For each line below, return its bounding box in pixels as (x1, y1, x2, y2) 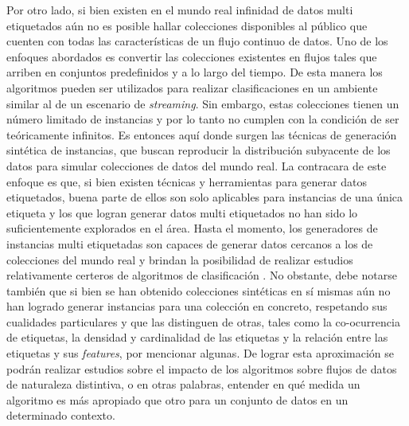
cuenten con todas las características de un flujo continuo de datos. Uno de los (6, 33, 388, 49)
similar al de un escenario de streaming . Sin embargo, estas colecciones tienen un (6, 95, 399, 111)
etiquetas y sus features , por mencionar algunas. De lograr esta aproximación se (6, 345, 394, 362)
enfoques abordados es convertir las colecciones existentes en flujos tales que (6, 48, 377, 64)
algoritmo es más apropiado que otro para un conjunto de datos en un (6, 391, 349, 408)
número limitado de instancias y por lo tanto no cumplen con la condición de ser (6, 111, 399, 127)
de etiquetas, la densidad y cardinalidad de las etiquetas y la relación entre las (6, 329, 388, 346)
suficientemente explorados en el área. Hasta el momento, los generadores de (6, 220, 378, 236)
